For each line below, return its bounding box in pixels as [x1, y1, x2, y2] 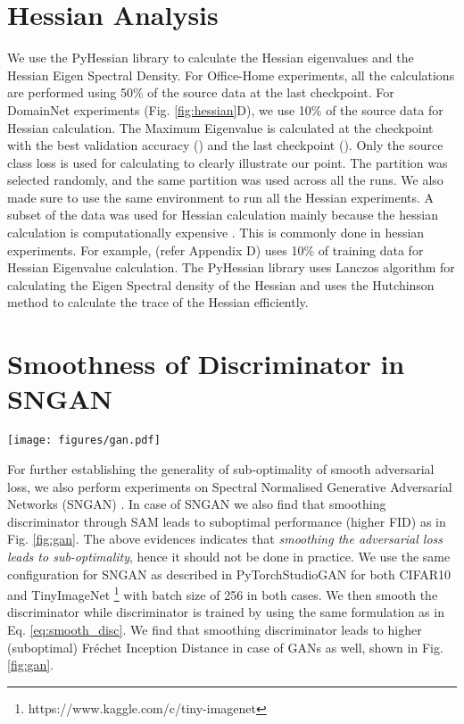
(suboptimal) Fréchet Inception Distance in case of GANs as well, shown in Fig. [7, 637, 443, 656]
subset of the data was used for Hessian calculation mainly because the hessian [7, 205, 438, 224]
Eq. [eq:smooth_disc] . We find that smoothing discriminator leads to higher [7, 620, 422, 638]
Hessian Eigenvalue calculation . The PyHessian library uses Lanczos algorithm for [7, 258, 455, 277]
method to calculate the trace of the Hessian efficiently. [7, 293, 309, 312]
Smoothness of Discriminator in [7, 345, 405, 382]
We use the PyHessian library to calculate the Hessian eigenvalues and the [7, 48, 414, 67]
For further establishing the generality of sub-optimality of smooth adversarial [7, 460, 435, 478]
